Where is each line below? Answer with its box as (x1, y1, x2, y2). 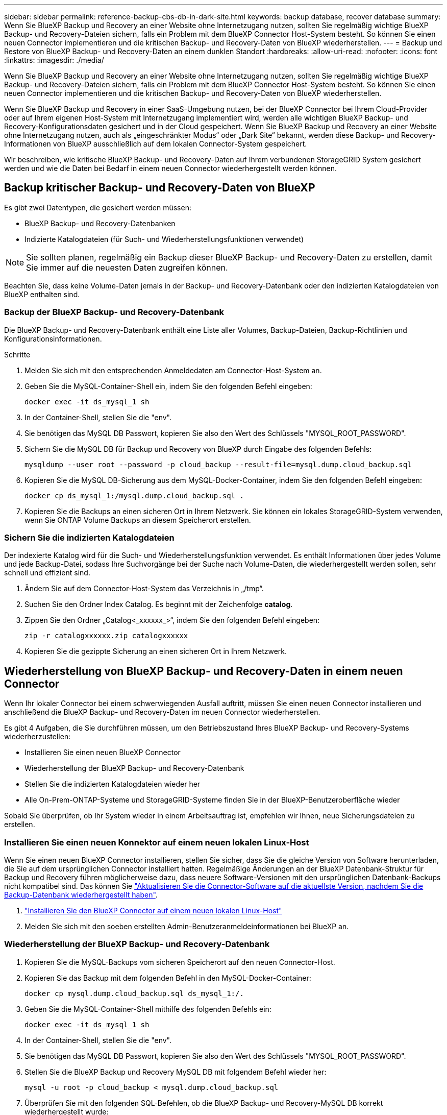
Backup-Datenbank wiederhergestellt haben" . (4, 890, 158, 899)
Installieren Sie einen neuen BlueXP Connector (24, 748, 181, 757)
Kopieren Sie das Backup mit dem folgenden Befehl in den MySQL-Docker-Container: (24, 973, 311, 982)
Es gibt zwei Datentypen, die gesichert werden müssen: (4, 203, 191, 212)
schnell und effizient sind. (4, 568, 90, 577)
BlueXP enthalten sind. (4, 289, 80, 299)
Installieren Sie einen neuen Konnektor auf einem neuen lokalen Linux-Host (4, 837, 309, 847)
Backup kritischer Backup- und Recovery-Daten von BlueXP (4, 181, 315, 195)
